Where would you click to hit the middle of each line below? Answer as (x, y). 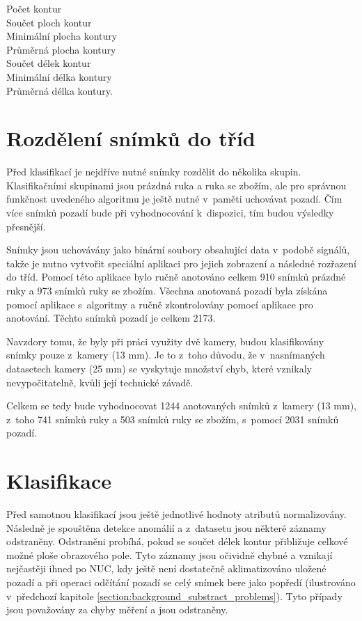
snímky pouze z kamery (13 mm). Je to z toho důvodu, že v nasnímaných (166, 355)
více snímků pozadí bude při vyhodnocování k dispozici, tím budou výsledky (170, 213)
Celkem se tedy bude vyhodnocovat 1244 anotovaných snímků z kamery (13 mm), (181, 406)
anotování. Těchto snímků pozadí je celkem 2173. (111, 318)
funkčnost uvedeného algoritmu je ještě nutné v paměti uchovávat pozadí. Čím (174, 199)
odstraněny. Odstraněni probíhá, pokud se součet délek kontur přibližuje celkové (177, 541)
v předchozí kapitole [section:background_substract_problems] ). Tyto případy (174, 596)
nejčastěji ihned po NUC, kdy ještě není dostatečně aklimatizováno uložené (166, 568)
